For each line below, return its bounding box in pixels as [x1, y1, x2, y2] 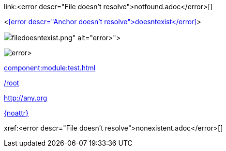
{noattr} [4, 109, 29, 117]
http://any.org [4, 94, 47, 102]
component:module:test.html [4, 64, 96, 72]
